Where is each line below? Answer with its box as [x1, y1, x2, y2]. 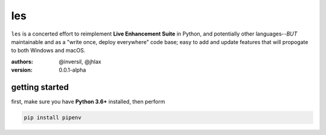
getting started [11, 82, 69, 92]
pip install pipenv [24, 115, 81, 121]
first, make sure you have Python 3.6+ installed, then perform [11, 98, 165, 105]
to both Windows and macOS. [11, 47, 86, 54]
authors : [11, 58, 33, 65]
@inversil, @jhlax [59, 58, 102, 65]
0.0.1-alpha [59, 66, 86, 74]
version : [11, 66, 33, 74]
